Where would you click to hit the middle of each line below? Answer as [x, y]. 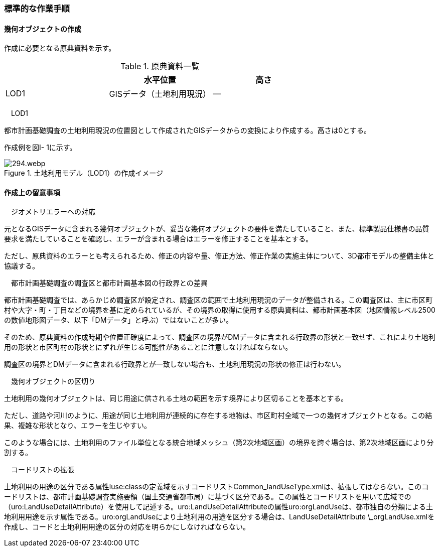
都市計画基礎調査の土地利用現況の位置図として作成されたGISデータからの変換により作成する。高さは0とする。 [187, 130]
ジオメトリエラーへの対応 [53, 212]
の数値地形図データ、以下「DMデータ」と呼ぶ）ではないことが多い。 [119, 320]
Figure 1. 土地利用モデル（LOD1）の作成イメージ [84, 173]
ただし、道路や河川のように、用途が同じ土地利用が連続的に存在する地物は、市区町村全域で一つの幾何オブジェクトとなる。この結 [218, 416]
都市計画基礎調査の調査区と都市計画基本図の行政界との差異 [109, 283]
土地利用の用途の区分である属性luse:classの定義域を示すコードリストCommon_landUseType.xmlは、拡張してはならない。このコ [216, 487]
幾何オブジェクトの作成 [43, 29]
